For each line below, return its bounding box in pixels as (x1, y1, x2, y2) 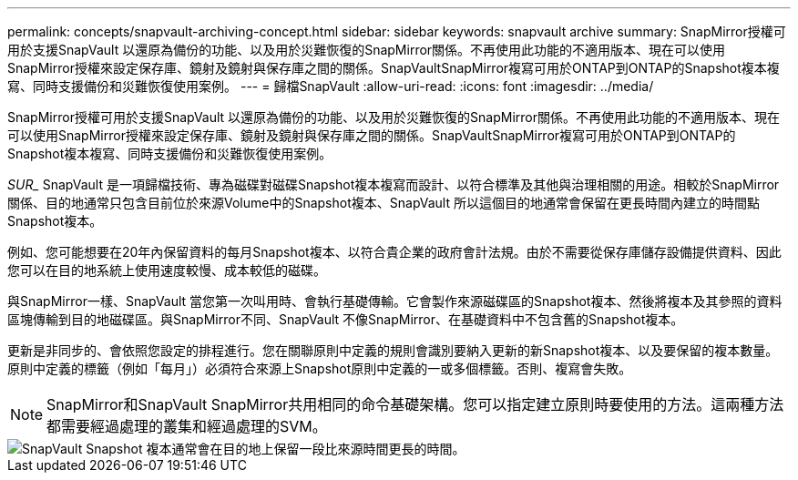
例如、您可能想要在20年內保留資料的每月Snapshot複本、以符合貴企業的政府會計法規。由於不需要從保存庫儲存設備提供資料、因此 (7, 244, 782, 260)
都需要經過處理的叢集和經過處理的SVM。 (46, 417, 327, 435)
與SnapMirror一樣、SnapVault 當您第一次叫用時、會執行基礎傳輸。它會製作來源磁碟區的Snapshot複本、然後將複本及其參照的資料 (7, 293, 783, 309)
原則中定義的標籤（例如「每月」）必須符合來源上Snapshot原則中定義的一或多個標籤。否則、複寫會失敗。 (7, 361, 632, 376)
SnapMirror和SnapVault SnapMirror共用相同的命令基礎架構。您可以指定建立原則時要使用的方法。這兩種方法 (46, 395, 784, 414)
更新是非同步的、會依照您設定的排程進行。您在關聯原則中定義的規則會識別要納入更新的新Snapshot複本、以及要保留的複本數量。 (7, 342, 779, 358)
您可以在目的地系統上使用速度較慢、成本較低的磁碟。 (7, 262, 326, 278)
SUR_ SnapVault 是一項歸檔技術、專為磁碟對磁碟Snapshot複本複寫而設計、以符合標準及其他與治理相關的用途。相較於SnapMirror (7, 177, 780, 192)
